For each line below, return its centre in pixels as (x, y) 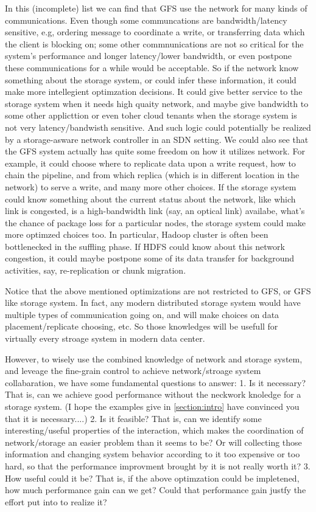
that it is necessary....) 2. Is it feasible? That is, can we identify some (133, 418)
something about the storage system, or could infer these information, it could (151, 79)
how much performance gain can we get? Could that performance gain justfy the (156, 490)
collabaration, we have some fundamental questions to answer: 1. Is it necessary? (156, 382)
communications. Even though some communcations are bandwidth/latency (146, 20)
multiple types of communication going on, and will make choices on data (142, 314)
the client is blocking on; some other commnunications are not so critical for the (154, 43)
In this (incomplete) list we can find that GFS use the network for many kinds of (156, 8)
